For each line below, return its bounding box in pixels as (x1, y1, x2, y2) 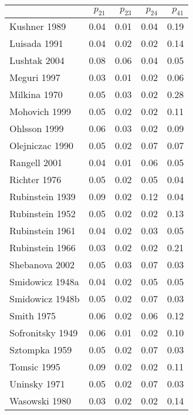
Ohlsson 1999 (9, 122, 64, 136)
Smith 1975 (9, 309, 56, 323)
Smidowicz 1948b (9, 292, 80, 306)
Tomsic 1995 (9, 360, 60, 374)
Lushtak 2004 (9, 53, 65, 68)
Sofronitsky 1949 (9, 326, 78, 340)
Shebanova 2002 (9, 258, 75, 272)
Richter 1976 (9, 173, 62, 187)
